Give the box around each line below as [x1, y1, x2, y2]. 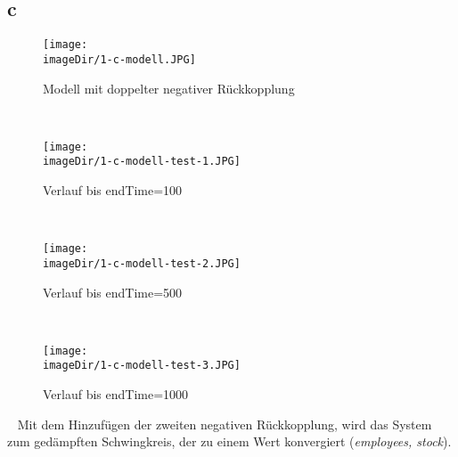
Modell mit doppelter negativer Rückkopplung [43, 78, 295, 97]
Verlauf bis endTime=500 [43, 282, 183, 301]
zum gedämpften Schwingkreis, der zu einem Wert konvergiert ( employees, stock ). [7, 432, 452, 451]
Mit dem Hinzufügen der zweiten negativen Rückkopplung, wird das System [17, 414, 432, 433]
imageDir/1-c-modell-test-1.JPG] [43, 155, 241, 168]
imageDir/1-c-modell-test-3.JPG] [43, 359, 241, 372]
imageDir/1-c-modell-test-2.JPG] [43, 257, 241, 270]
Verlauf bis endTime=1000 [43, 385, 189, 404]
